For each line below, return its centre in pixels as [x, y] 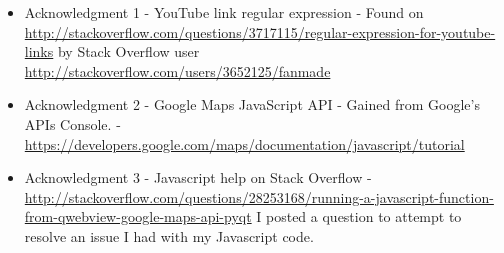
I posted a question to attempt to [359, 216]
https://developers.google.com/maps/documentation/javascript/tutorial [244, 143]
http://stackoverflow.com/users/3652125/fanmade [177, 70]
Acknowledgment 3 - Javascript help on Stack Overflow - [198, 177]
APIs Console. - [72, 123]
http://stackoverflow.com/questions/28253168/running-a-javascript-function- [259, 196]
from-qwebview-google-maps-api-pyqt [138, 216]
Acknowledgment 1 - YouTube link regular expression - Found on [224, 12]
